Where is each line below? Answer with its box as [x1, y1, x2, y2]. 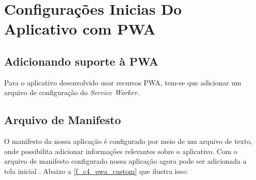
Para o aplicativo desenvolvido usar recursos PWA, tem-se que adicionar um [4, 77, 241, 87]
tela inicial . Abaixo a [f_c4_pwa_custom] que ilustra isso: [4, 165, 188, 176]
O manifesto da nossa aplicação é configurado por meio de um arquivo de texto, [4, 136, 252, 146]
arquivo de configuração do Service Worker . [4, 87, 140, 98]
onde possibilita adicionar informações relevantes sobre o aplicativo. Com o [4, 145, 238, 156]
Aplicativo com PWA [4, 18, 156, 39]
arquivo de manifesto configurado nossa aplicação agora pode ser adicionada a [4, 156, 247, 166]
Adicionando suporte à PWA [4, 53, 158, 69]
